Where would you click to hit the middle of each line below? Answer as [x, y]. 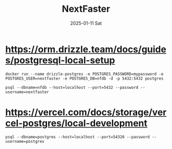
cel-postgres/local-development [76, 123]
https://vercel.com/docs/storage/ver [86, 112]
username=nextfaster [27, 92]
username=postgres [25, 141]
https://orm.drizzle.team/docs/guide [86, 49]
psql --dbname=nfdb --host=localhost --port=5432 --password [72, 87]
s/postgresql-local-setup [60, 60]
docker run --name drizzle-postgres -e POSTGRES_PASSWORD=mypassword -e [84, 74]
